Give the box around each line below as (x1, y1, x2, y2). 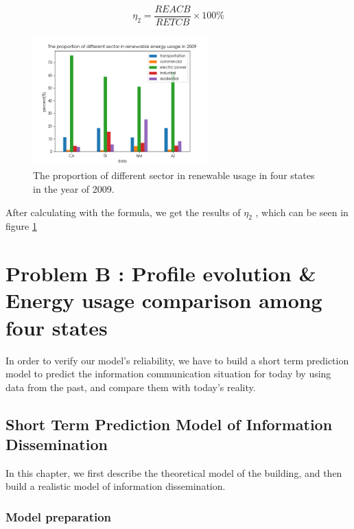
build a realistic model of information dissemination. (5, 479, 226, 493)
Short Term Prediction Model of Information (5, 413, 333, 434)
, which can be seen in (255, 204, 349, 219)
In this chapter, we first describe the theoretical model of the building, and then (5, 465, 342, 480)
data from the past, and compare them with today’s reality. (5, 379, 256, 394)
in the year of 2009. (33, 182, 115, 196)
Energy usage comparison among (5, 286, 322, 314)
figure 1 (5, 219, 37, 233)
